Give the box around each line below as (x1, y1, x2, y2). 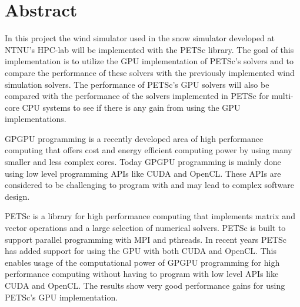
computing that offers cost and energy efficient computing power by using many (5, 144, 292, 156)
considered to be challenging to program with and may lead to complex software (5, 179, 294, 191)
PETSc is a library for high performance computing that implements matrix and (5, 210, 295, 222)
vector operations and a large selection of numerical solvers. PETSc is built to (5, 222, 286, 234)
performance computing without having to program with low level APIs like (5, 268, 279, 280)
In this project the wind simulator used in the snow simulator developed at (5, 32, 275, 44)
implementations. (5, 113, 66, 125)
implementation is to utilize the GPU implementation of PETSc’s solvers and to (5, 55, 294, 67)
